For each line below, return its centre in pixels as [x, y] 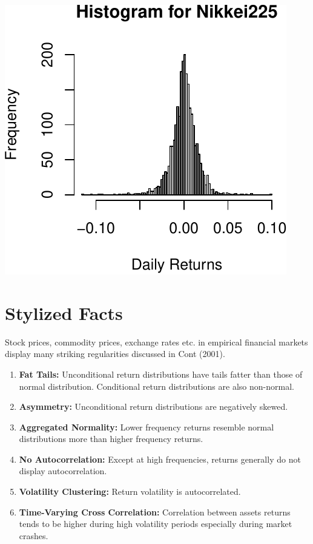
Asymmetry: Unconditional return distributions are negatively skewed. [153, 406]
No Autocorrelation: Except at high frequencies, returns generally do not [160, 459]
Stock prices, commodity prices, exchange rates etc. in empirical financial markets [156, 342]
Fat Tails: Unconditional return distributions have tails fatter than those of [161, 374]
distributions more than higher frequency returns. [111, 439]
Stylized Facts [64, 312]
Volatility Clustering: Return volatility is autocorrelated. [130, 491]
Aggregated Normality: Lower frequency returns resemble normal [147, 427]
